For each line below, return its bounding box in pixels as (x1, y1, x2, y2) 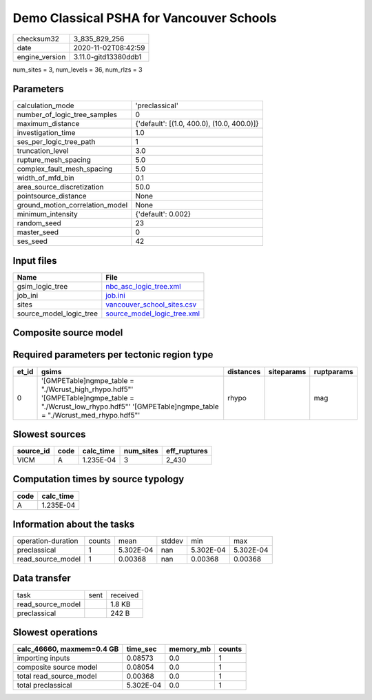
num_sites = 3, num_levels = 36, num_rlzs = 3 (12, 65, 143, 74)
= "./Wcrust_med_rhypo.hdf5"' (41, 410, 141, 420)
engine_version (17, 52, 66, 61)
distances (227, 367, 261, 376)
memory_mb (169, 644, 211, 654)
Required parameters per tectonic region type (12, 349, 214, 361)
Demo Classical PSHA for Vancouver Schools (12, 10, 277, 25)
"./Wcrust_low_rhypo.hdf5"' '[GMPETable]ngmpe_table (41, 402, 220, 411)
